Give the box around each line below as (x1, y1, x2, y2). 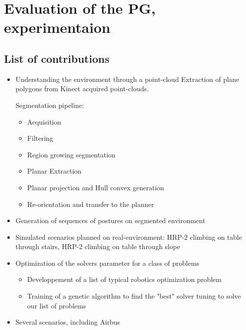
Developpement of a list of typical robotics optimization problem (27, 274, 221, 284)
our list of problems (27, 300, 86, 310)
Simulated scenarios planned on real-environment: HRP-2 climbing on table (15, 231, 242, 242)
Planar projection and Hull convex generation (27, 182, 164, 192)
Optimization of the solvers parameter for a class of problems (15, 257, 199, 268)
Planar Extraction (27, 166, 82, 176)
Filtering (27, 133, 53, 143)
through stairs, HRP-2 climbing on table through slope (15, 241, 180, 252)
